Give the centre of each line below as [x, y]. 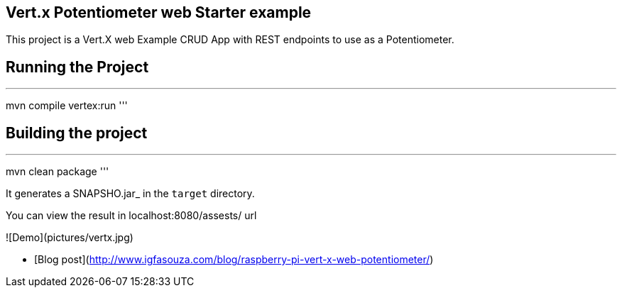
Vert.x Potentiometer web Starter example [159, 12]
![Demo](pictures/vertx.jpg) [70, 238]
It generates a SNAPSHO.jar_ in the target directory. [130, 194]
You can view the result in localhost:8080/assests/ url [131, 216]
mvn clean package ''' [58, 172]
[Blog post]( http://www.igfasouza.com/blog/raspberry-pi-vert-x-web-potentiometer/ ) [234, 260]
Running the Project [77, 67]
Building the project [77, 133]
